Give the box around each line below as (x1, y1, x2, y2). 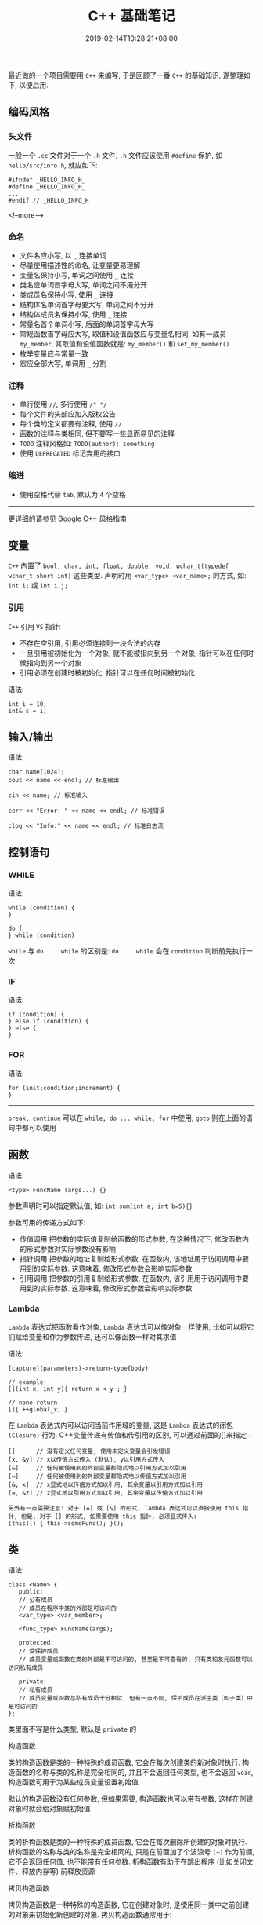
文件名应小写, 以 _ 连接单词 (19, 251, 107, 260)
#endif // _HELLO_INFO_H (8, 196, 89, 204)
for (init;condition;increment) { (8, 1084, 121, 1092)
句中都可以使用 (8, 1122, 56, 1132)
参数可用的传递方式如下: (8, 1217, 86, 1227)
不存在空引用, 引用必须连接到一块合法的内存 (19, 638, 161, 648)
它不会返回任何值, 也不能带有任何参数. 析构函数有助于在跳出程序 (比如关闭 (8, 1857, 247, 1866)
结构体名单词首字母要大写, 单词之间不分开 (19, 299, 154, 309)
